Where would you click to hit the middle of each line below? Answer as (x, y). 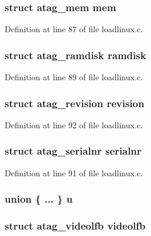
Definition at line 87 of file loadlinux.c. (74, 29)
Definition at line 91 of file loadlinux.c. (74, 172)
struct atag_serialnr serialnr (73, 151)
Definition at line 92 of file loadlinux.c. (74, 124)
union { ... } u (39, 199)
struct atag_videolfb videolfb (75, 226)
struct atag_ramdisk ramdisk (75, 55)
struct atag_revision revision (75, 103)
